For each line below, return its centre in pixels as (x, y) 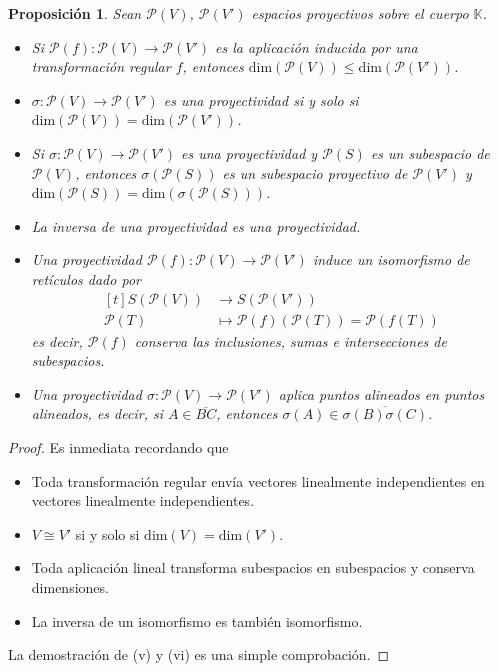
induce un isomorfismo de (391, 259)
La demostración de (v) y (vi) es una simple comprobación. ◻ (199, 654)
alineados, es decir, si (97, 413)
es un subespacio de (430, 152)
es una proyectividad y (249, 152)
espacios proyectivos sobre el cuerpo (360, 13)
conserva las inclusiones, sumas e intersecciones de (290, 340)
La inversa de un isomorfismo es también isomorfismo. (197, 620)
